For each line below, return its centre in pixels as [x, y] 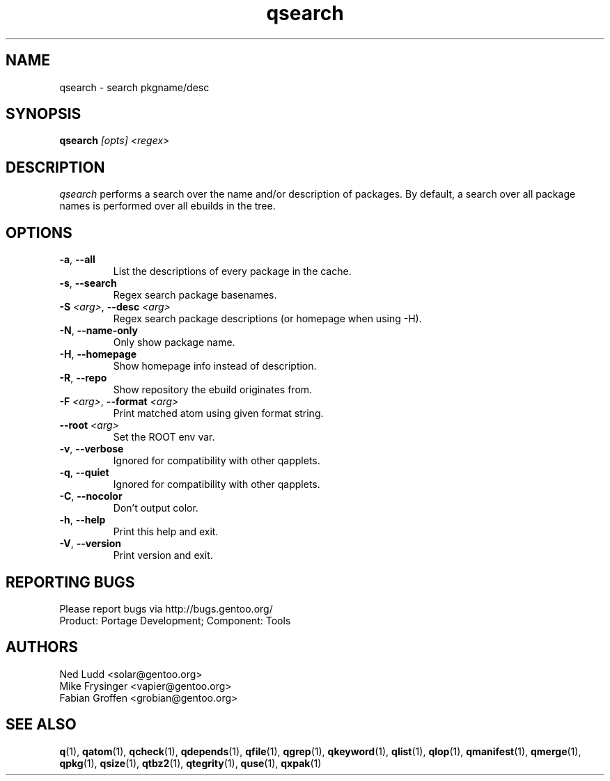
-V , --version [90, 544]
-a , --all [77, 260]
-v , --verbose [92, 449]
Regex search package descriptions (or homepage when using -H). [267, 319]
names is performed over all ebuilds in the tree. [167, 206]
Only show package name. [174, 342]
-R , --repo [83, 378]
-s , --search [88, 283]
